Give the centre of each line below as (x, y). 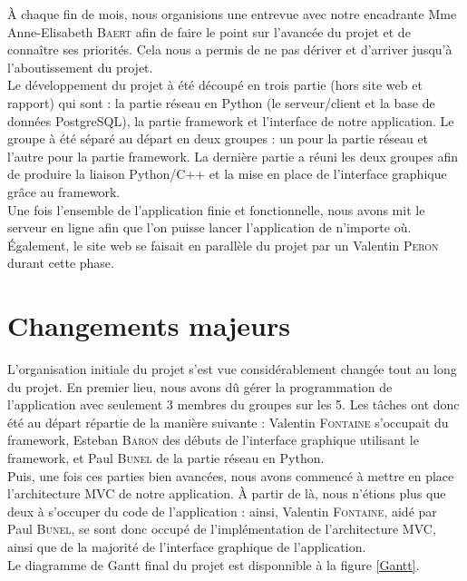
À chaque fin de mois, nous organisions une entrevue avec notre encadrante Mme (232, 14)
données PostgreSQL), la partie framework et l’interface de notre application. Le (231, 120)
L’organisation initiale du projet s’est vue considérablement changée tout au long (232, 369)
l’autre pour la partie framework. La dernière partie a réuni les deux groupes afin (233, 156)
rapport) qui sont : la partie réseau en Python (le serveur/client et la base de (221, 102)
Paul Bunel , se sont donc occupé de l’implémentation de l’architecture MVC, (222, 529)
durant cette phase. (61, 263)
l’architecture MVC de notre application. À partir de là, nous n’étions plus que (227, 493)
